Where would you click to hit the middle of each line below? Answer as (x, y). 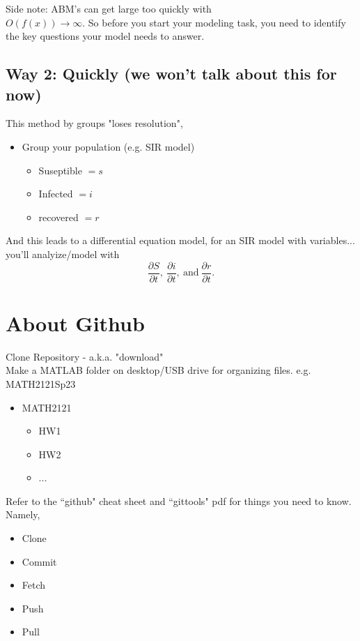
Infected (56, 194)
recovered (58, 217)
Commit (39, 561)
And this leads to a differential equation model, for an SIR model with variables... (180, 240)
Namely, (23, 514)
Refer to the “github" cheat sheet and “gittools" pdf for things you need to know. (179, 500)
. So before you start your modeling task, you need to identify (214, 22)
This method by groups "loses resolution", (94, 123)
